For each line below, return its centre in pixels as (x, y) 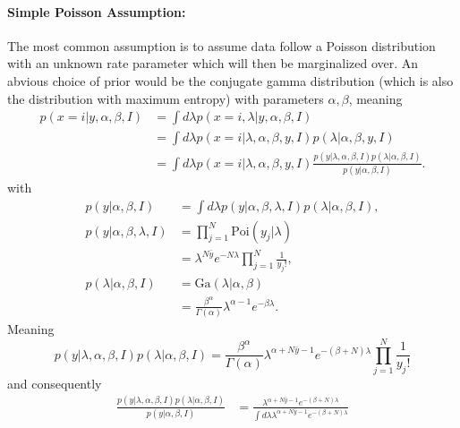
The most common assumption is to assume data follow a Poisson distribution (221, 45)
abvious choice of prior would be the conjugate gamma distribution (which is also (230, 80)
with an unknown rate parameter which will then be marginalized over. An (213, 63)
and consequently (55, 383)
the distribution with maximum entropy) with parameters (166, 98)
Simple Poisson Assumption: (97, 11)
